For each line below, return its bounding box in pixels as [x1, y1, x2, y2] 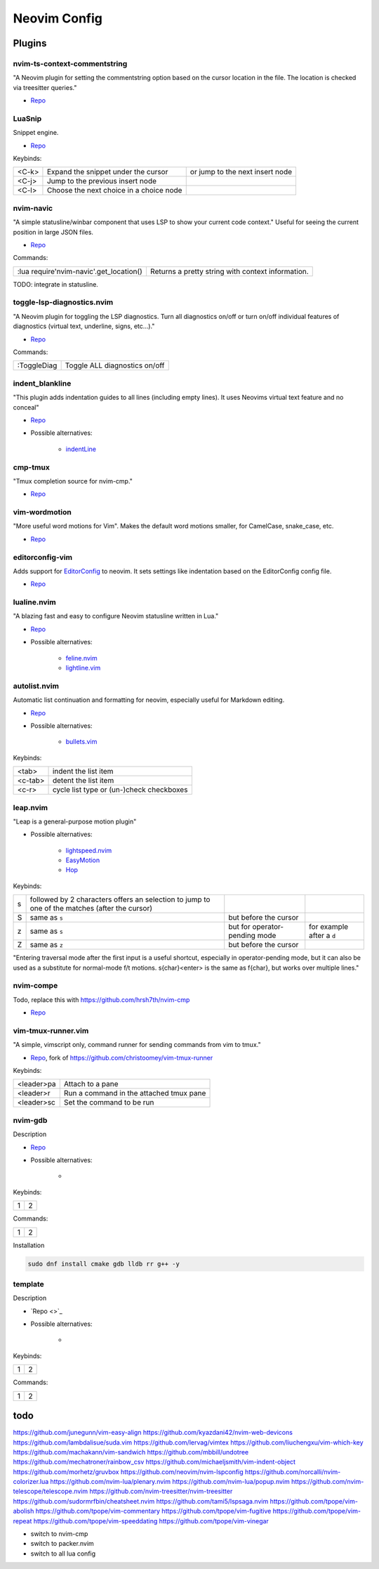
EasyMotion [65, 856, 100, 864]
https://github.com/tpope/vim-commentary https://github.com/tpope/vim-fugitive [35, 1507, 272, 1516]
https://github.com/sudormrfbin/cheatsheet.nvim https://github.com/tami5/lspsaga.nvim [13, 1497, 269, 1505]
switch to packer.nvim [30, 1539, 94, 1548]
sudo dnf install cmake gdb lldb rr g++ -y [27, 1260, 180, 1268]
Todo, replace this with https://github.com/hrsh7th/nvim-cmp [13, 995, 190, 1004]
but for [228, 922, 251, 932]
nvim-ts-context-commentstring [13, 58, 128, 68]
